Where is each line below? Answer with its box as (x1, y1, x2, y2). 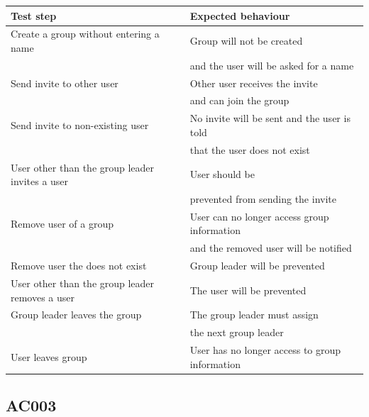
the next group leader (189, 325, 284, 340)
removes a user (11, 289, 75, 304)
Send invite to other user (11, 75, 119, 90)
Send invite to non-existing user (11, 118, 149, 133)
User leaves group (11, 349, 87, 364)
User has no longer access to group (189, 343, 341, 357)
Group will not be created (189, 33, 303, 48)
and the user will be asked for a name (189, 57, 354, 72)
